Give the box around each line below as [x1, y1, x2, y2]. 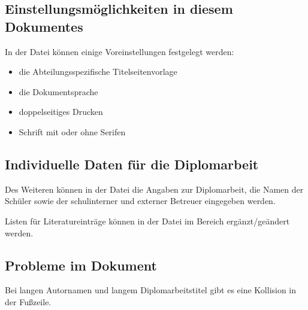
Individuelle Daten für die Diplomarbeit [5, 154, 259, 173]
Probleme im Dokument [5, 256, 157, 274]
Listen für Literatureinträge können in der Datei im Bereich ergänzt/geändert [5, 214, 290, 227]
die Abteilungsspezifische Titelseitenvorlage [19, 65, 177, 78]
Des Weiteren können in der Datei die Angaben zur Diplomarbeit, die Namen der [5, 183, 304, 195]
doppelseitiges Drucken [19, 105, 103, 118]
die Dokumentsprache [19, 85, 98, 98]
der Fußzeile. [5, 295, 52, 308]
